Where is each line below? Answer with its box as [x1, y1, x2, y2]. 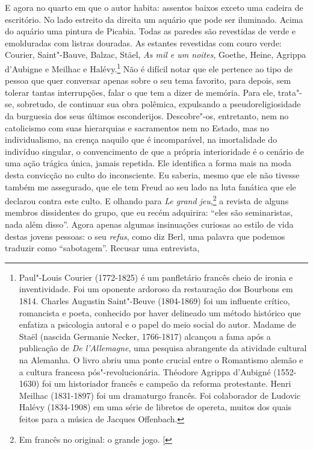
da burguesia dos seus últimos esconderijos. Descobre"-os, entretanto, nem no [5, 110, 289, 122]
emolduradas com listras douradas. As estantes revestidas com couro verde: [5, 36, 282, 49]
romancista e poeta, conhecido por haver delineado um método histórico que [19, 306, 301, 319]
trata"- [277, 86, 302, 98]
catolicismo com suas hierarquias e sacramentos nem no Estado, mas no [5, 121, 269, 134]
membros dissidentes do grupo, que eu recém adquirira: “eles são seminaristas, [5, 206, 293, 219]
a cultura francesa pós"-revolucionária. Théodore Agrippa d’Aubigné [19, 365, 271, 378]
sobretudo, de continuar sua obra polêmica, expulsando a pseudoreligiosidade [17, 98, 301, 110]
